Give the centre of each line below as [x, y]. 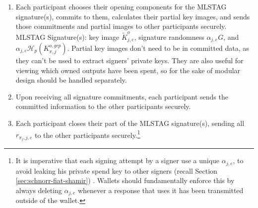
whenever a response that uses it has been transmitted [161, 190]
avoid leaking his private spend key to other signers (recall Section [116, 170]
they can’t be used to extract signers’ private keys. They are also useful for [129, 60]
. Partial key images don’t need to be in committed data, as [158, 48]
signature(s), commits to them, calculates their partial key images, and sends [133, 16]
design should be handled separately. [71, 80]
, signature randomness [169, 37]
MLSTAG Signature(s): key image [67, 37]
